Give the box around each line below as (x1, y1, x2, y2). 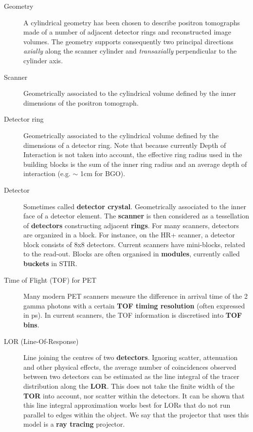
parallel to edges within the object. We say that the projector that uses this (23, 409, 249, 419)
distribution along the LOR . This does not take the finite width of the (23, 381, 235, 391)
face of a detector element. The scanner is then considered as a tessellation (23, 211, 249, 221)
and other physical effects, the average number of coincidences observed (23, 361, 236, 372)
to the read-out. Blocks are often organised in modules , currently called (23, 249, 240, 259)
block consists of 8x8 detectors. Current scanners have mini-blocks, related (23, 239, 245, 249)
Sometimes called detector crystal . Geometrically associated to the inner (23, 201, 246, 211)
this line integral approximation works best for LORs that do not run (23, 400, 231, 410)
